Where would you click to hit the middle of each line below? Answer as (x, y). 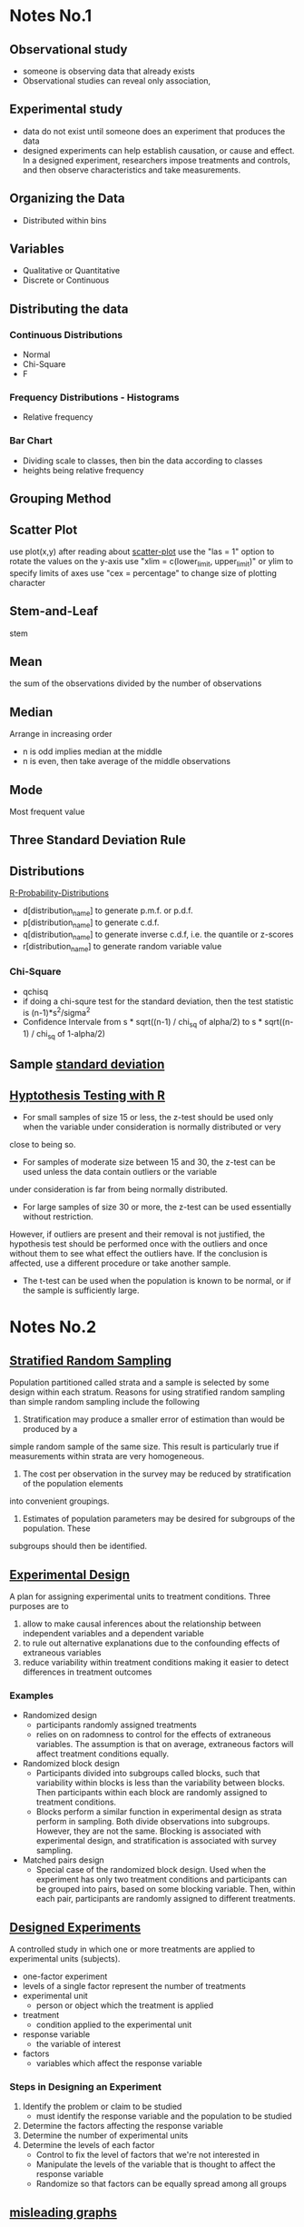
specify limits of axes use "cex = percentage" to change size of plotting (143, 572)
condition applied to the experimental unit (114, 2025)
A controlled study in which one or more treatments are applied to (132, 1949)
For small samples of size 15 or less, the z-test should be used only (148, 1118)
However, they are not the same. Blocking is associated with (148, 1831)
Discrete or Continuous (66, 280)
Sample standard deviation (87, 1064)
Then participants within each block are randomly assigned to (152, 1793)
